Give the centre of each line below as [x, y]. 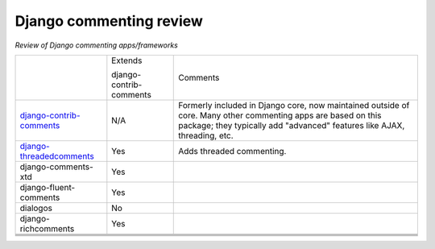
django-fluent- [48, 187]
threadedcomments [57, 156]
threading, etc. [206, 135]
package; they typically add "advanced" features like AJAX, [292, 125]
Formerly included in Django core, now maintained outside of [294, 105]
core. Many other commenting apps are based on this [280, 115]
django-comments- [57, 167]
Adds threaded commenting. [232, 151]
